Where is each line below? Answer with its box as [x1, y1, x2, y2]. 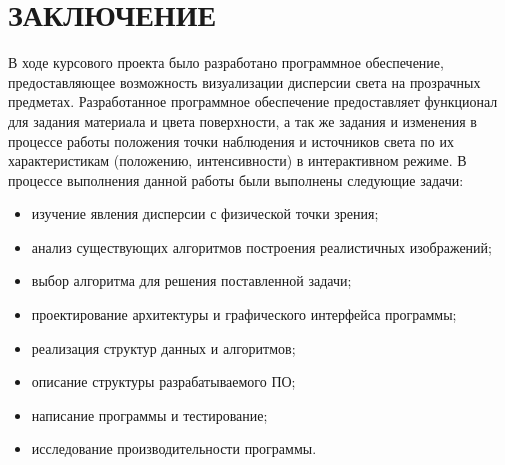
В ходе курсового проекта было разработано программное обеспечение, [8, 52, 444, 73]
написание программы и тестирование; [31, 404, 268, 425]
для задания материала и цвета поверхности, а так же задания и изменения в [8, 110, 477, 131]
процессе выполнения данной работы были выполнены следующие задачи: [8, 169, 464, 190]
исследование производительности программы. [31, 438, 317, 459]
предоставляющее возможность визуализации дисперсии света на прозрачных [8, 71, 481, 92]
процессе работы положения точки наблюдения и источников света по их [8, 130, 454, 151]
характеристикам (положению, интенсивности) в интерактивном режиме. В [8, 150, 467, 171]
